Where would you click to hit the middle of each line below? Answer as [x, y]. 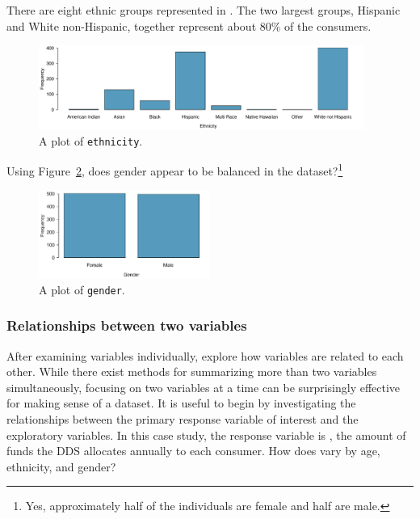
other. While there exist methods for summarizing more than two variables [192, 371]
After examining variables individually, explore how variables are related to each [205, 355]
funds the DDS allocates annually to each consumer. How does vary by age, [193, 451]
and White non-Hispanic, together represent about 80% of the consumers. [189, 25]
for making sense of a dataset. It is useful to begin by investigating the [181, 403]
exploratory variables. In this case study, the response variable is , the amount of [206, 435]
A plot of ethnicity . [91, 140]
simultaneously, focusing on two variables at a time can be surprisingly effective [204, 387]
